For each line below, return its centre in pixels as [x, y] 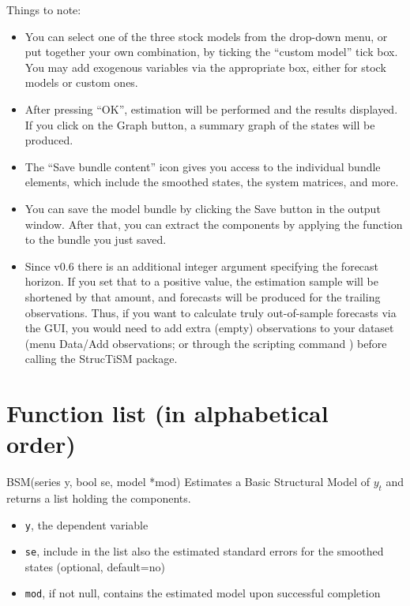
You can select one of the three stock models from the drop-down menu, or [206, 36]
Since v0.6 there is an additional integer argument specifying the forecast [202, 266]
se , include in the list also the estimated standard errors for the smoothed [204, 551]
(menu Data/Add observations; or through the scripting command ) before [206, 343]
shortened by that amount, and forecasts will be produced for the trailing [203, 296]
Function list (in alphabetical [167, 413]
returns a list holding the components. [99, 498]
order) [41, 444]
